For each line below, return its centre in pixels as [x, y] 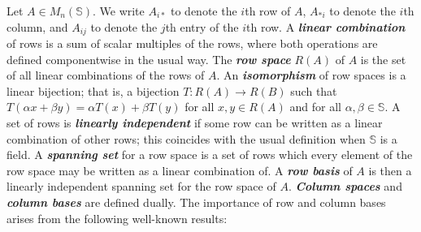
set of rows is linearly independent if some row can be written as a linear [195, 123]
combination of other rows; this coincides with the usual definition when [186, 138]
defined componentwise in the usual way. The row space [149, 59]
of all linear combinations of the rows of [106, 75]
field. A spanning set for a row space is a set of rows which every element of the [210, 155]
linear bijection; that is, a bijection [93, 90]
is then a [390, 170]
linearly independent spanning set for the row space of [141, 186]
